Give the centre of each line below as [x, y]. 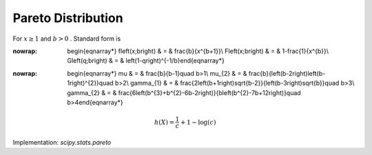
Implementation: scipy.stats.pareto [62, 142]
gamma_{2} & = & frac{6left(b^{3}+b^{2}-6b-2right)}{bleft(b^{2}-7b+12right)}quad [184, 92]
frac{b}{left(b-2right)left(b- [287, 73]
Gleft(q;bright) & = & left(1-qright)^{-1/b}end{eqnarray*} [146, 61]
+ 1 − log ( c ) [198, 122]
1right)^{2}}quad [90, 83]
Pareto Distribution [68, 18]
